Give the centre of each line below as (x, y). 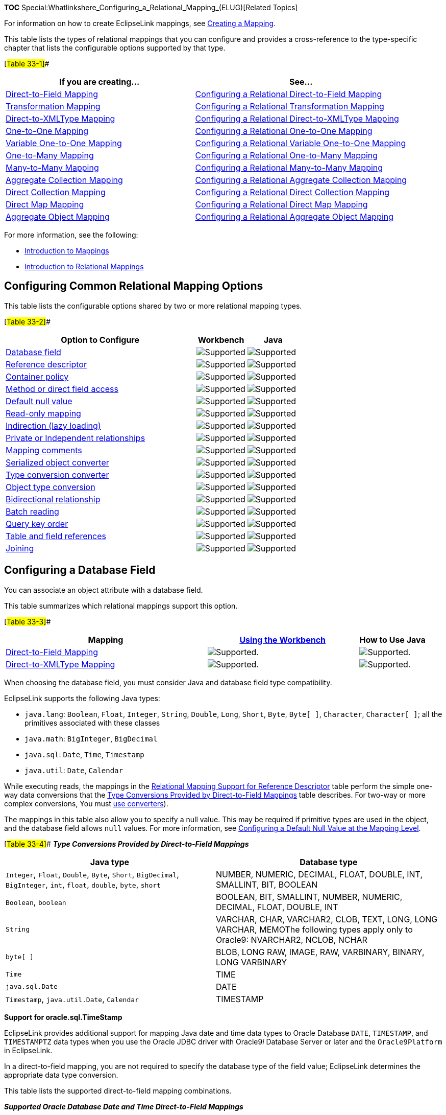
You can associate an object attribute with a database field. (104, 590)
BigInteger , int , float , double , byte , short (83, 884)
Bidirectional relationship (53, 499)
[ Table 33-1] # (27, 64)
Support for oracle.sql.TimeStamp (63, 1017)
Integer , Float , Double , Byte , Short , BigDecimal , (92, 874)
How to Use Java (392, 640)
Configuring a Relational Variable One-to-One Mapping (301, 143)
